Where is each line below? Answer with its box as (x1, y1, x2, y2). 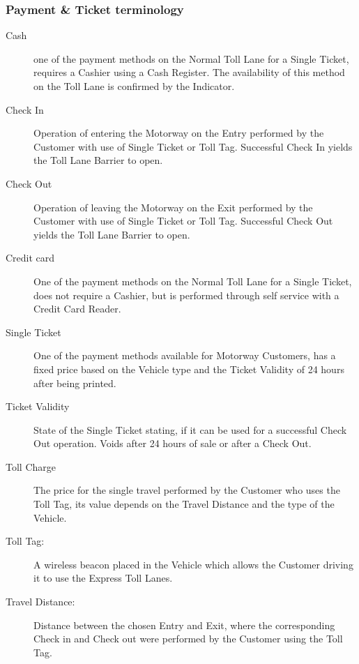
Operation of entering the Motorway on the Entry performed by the (33, 126, 324, 140)
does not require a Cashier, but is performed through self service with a (33, 287, 339, 302)
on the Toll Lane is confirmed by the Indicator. (33, 79, 235, 93)
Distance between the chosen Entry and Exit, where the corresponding (33, 617, 335, 632)
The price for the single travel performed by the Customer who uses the (33, 483, 340, 497)
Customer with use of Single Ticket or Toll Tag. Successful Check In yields (33, 139, 353, 153)
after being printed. (33, 375, 116, 390)
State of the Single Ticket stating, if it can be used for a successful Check (33, 422, 347, 437)
